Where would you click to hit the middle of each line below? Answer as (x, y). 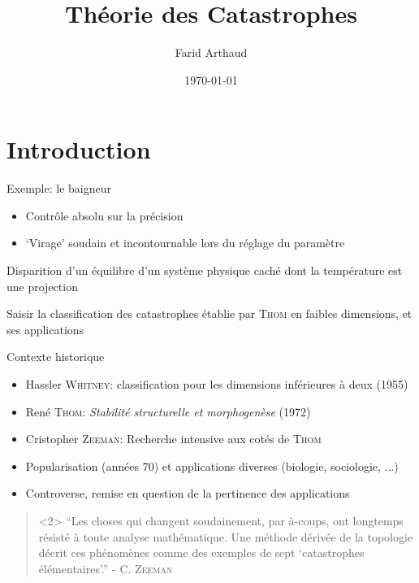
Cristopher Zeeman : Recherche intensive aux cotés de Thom (173, 439)
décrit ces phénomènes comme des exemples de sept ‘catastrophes (201, 553)
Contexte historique (56, 357)
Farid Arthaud (211, 52)
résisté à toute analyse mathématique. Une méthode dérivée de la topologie (226, 536)
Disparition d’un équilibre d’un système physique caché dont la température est (205, 270)
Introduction (79, 149)
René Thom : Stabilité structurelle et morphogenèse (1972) (168, 411)
